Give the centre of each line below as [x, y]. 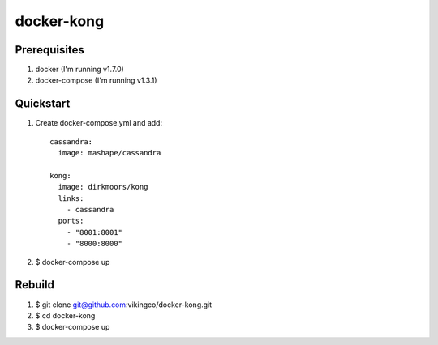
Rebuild [34, 285]
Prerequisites [49, 50]
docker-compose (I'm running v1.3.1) [96, 80]
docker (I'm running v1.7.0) [80, 70]
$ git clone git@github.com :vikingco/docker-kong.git [124, 305]
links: [71, 198]
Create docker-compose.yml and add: [99, 123]
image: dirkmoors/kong [103, 187]
